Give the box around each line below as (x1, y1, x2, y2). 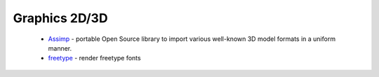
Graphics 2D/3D (13, 10, 108, 26)
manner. (48, 44, 72, 52)
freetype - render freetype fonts (48, 54, 141, 62)
